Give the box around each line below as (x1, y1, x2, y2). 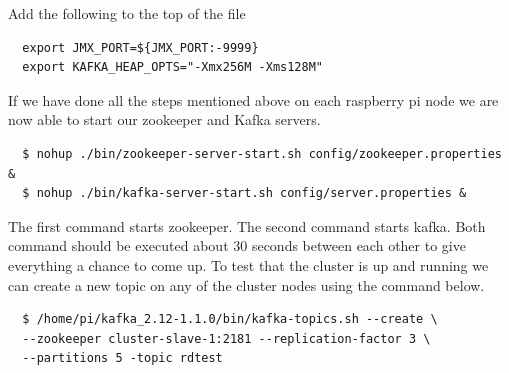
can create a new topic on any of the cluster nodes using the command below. (8, 274, 485, 295)
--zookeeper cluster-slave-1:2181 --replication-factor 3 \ (22, 331, 431, 346)
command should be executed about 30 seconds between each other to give (8, 235, 466, 256)
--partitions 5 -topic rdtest (22, 351, 223, 366)
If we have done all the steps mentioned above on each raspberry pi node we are (8, 89, 499, 110)
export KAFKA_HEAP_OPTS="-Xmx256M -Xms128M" (22, 60, 323, 75)
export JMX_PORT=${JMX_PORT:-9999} (22, 40, 259, 55)
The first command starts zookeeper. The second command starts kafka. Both (8, 215, 486, 236)
